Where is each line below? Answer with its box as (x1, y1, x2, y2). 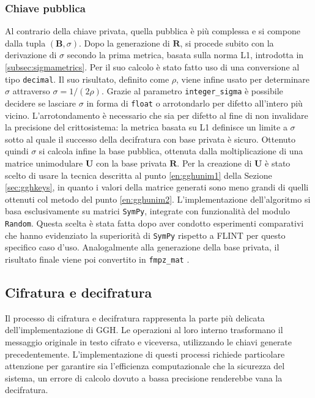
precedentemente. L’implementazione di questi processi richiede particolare (5, 347, 285, 360)
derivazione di (5, 48, 57, 61)
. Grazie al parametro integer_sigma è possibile (101, 84, 283, 97)
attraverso (12, 84, 50, 97)
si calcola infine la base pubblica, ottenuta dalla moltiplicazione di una (39, 145, 303, 157)
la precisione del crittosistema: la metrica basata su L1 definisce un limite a (5, 121, 287, 133)
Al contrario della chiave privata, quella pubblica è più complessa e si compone (5, 24, 300, 37)
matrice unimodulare (5, 156, 83, 169)
